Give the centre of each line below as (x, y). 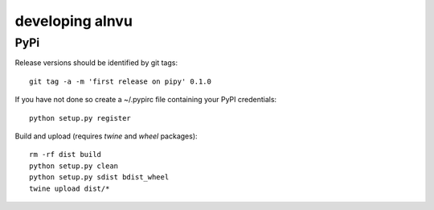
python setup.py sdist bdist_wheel (99, 177)
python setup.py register (80, 118)
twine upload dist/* (70, 188)
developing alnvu (74, 21)
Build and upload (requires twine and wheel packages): (106, 136)
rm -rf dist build (66, 154)
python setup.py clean (74, 166)
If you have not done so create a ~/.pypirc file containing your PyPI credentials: (146, 100)
